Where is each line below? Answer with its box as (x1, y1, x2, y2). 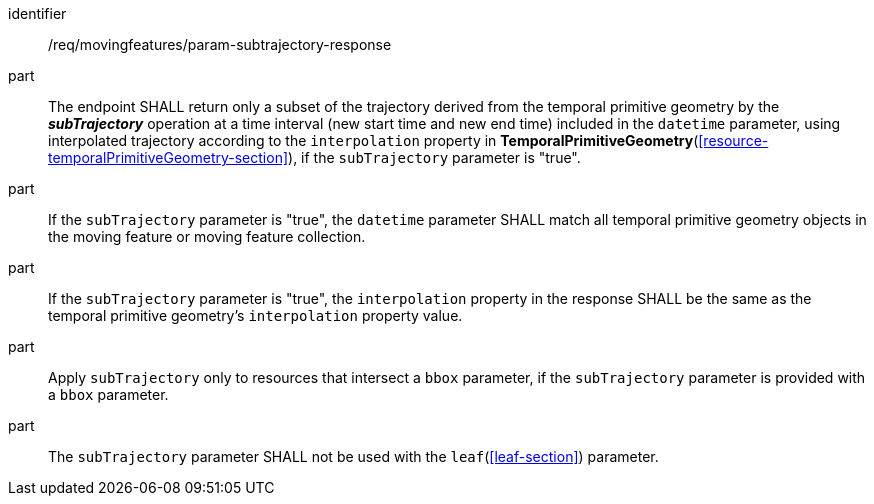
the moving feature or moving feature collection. (48, 228, 366, 245)
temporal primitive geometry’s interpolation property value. (48, 307, 463, 324)
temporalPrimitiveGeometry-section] (48, 149, 289, 166)
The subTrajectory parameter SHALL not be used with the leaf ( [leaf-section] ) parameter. (48, 448, 659, 465)
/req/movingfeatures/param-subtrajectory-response (48, 36, 392, 53)
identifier (8, 5, 67, 22)
